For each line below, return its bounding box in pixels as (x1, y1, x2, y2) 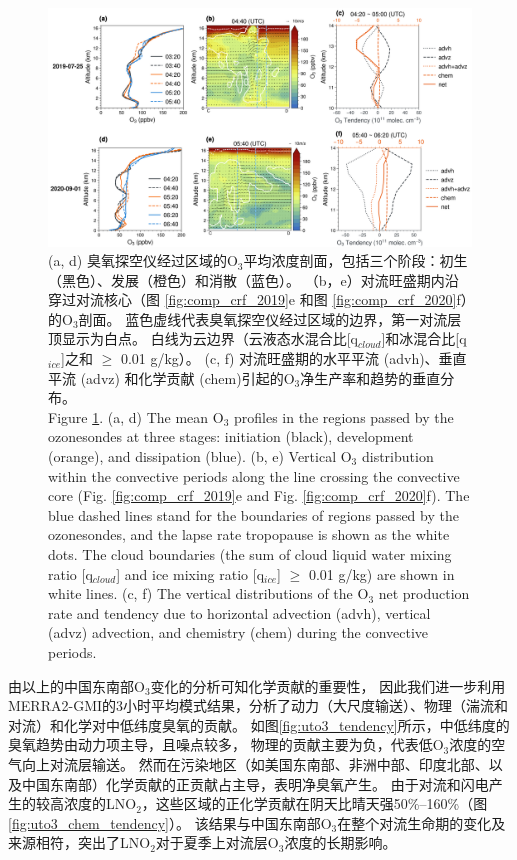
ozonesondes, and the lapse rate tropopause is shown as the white (48, 524, 450, 545)
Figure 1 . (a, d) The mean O (48, 406, 224, 427)
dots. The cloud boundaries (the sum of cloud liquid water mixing (48, 544, 452, 564)
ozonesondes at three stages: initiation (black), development (48, 426, 414, 447)
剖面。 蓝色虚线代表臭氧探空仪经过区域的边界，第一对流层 (78, 308, 462, 329)
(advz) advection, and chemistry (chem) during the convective (48, 622, 429, 643)
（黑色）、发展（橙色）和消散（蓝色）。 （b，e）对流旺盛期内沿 (48, 269, 459, 290)
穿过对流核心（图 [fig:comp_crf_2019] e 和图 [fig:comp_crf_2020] (48, 289, 457, 310)
